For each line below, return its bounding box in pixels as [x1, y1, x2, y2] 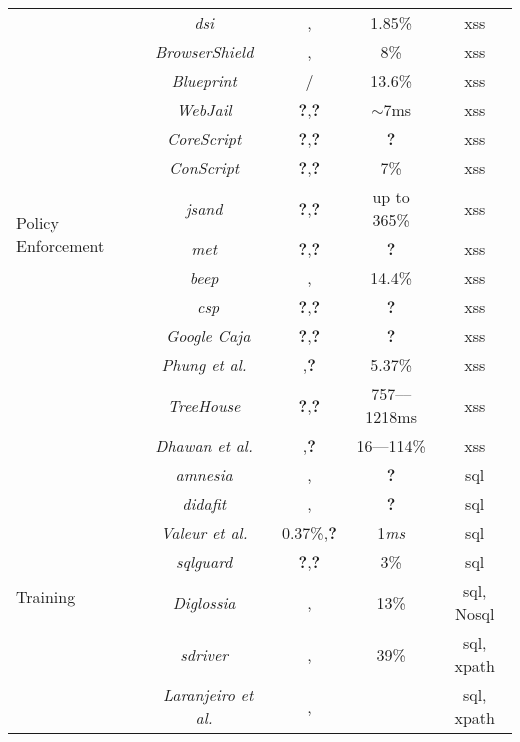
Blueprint [171, 69, 237, 92]
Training [16, 584, 76, 608]
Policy [16, 211, 59, 234]
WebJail [176, 98, 232, 121]
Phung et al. [161, 353, 247, 376]
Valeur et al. [160, 521, 248, 544]
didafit [182, 492, 226, 515]
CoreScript [166, 127, 242, 150]
